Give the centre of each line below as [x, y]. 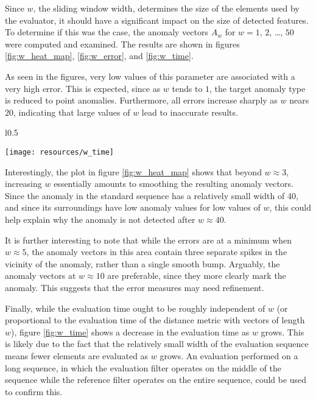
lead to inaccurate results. [190, 112]
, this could [290, 207]
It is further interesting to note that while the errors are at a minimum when [149, 240]
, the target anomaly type [258, 88]
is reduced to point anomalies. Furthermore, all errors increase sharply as [141, 100]
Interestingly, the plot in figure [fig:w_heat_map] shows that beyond [133, 171]
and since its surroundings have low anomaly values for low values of [133, 207]
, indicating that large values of [72, 112]
